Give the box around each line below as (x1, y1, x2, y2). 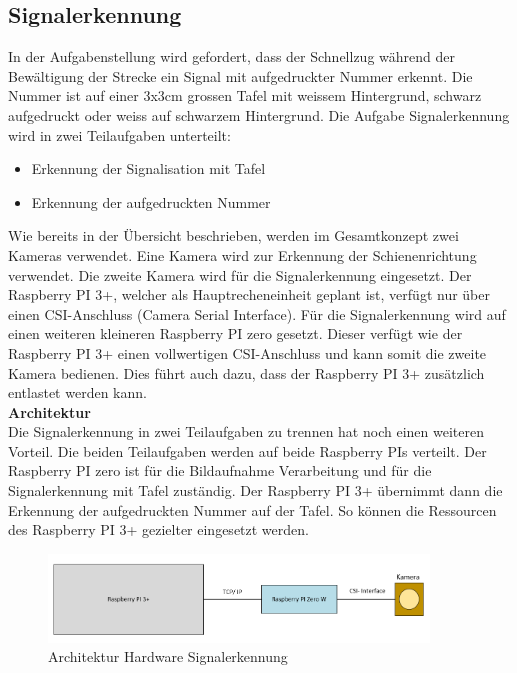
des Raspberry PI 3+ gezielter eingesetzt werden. (8, 519, 309, 540)
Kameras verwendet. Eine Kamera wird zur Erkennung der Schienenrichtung (8, 244, 477, 265)
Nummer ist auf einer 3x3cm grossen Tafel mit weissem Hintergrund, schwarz (8, 85, 482, 106)
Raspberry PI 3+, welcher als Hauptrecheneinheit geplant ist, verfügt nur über (8, 284, 490, 305)
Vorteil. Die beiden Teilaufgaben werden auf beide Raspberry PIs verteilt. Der (8, 440, 487, 461)
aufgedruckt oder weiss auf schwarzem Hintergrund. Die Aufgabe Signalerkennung (8, 104, 510, 125)
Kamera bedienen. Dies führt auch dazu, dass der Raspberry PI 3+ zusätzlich (8, 362, 485, 383)
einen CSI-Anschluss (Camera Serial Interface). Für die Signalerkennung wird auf (8, 303, 506, 324)
